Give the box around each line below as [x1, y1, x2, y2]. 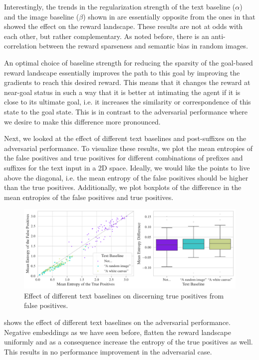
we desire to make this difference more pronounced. [4, 116, 161, 126]
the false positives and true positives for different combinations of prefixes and [4, 152, 243, 163]
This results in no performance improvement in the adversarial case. [4, 346, 212, 356]
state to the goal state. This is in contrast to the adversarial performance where [4, 106, 248, 116]
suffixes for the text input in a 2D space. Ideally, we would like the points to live [4, 162, 250, 172]
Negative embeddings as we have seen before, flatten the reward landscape [4, 326, 231, 337]
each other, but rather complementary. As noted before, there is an [4, 30, 209, 41]
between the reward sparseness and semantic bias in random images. [39, 40, 248, 51]
